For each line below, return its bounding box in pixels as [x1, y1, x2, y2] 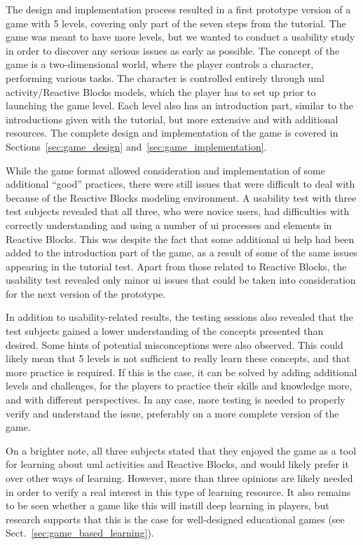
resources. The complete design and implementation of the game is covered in [6, 125, 338, 140]
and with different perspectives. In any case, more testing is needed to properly [6, 392, 345, 407]
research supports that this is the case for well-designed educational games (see [6, 511, 345, 526]
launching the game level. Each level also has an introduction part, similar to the [6, 98, 353, 113]
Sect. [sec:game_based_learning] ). [6, 525, 154, 540]
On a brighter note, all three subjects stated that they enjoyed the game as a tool [6, 443, 357, 457]
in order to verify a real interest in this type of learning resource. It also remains [6, 484, 351, 499]
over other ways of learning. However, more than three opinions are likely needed [6, 471, 353, 485]
